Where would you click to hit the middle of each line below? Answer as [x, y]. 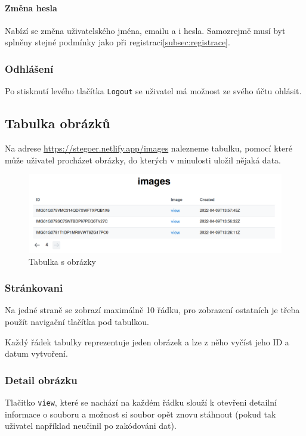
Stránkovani [34, 288]
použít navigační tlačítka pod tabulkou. [77, 321]
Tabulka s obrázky [62, 261]
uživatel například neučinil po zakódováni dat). [91, 426]
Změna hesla [31, 7]
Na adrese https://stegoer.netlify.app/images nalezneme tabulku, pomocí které [149, 148]
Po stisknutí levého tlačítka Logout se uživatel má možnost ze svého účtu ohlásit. [153, 91]
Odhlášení [29, 68]
